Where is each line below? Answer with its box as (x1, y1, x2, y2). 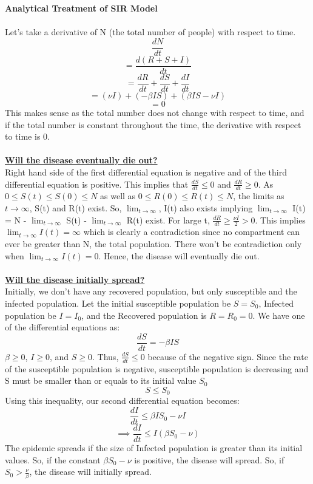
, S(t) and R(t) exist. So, (29, 201, 122, 214)
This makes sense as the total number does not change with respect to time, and (5, 106, 305, 118)
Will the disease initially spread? (5, 273, 145, 285)
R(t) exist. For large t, (126, 213, 210, 226)
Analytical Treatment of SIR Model (5, 2, 158, 14)
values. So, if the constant (5, 453, 101, 466)
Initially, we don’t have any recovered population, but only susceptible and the (5, 285, 297, 298)
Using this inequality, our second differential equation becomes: (5, 394, 240, 407)
